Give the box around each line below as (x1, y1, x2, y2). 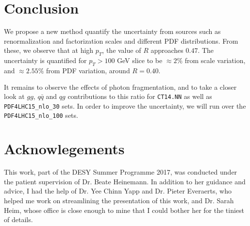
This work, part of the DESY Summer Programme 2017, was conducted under (4, 167, 237, 177)
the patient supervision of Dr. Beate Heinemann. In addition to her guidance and (4, 176, 246, 186)
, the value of (102, 45, 141, 55)
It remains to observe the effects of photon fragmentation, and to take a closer (4, 81, 237, 92)
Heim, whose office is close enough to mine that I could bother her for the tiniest (4, 205, 245, 215)
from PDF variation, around (46, 65, 130, 75)
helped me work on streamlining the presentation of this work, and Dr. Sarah (4, 195, 234, 205)
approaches (150, 45, 183, 55)
